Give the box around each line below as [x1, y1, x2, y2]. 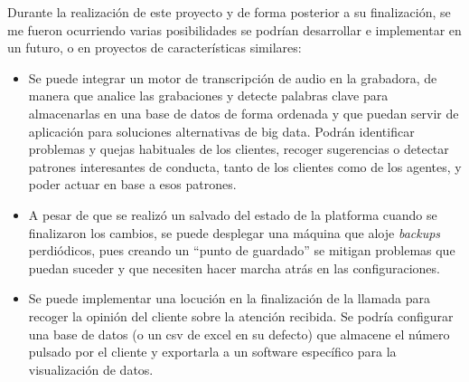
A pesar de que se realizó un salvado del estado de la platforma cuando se [28, 205, 437, 224]
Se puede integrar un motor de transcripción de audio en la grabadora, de [28, 68, 437, 87]
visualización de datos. [28, 359, 154, 378]
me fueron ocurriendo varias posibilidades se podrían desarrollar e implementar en [7, 20, 462, 39]
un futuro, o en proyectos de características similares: [7, 38, 302, 57]
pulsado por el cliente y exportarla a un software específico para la [28, 342, 397, 361]
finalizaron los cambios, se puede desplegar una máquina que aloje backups [28, 223, 441, 242]
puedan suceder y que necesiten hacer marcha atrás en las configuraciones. [28, 258, 440, 277]
